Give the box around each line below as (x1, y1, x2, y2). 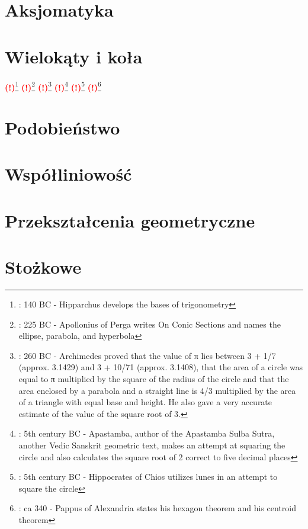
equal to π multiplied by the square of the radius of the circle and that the (18, 372, 289, 384)
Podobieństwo (5, 115, 120, 139)
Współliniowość (5, 162, 132, 186)
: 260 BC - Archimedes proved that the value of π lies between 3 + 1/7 (18, 349, 276, 361)
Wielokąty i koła (5, 44, 143, 68)
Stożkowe (5, 255, 82, 279)
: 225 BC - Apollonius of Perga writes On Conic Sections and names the (18, 318, 281, 330)
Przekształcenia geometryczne (5, 208, 255, 232)
